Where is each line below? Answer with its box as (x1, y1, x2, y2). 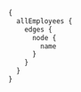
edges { (24, 25, 53, 34)
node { (31, 33, 57, 42)
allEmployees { (16, 16, 73, 26)
